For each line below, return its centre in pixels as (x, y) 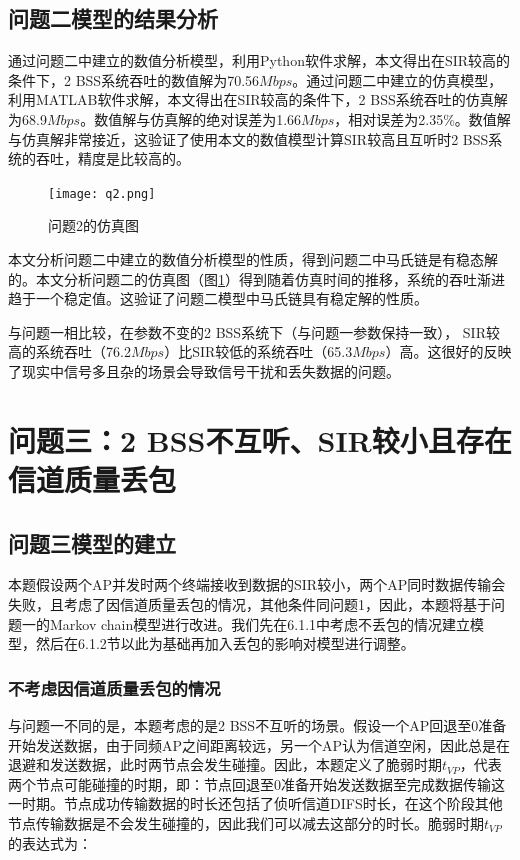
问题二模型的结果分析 (113, 18)
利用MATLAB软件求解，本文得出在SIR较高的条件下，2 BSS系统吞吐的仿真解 (258, 99)
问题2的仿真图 (93, 225)
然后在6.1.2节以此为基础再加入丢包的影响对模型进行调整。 (225, 643)
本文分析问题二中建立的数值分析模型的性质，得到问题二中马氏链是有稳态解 (253, 259)
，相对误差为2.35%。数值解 (422, 118)
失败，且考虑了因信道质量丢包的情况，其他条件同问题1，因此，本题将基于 (249, 603)
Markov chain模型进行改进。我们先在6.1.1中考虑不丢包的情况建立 (260, 623)
